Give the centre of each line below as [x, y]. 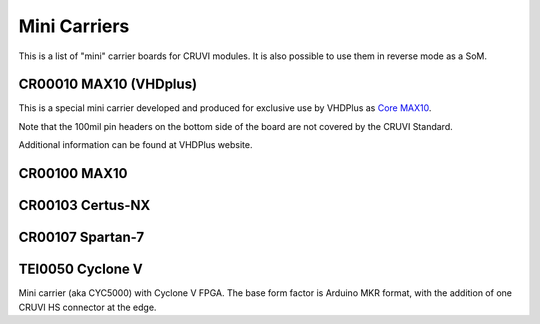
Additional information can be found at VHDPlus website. [135, 145]
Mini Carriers [74, 26]
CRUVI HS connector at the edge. [87, 307]
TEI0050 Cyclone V [81, 269]
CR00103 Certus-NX [84, 205]
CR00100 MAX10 [73, 173]
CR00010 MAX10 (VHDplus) [108, 84]
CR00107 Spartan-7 [81, 237]
